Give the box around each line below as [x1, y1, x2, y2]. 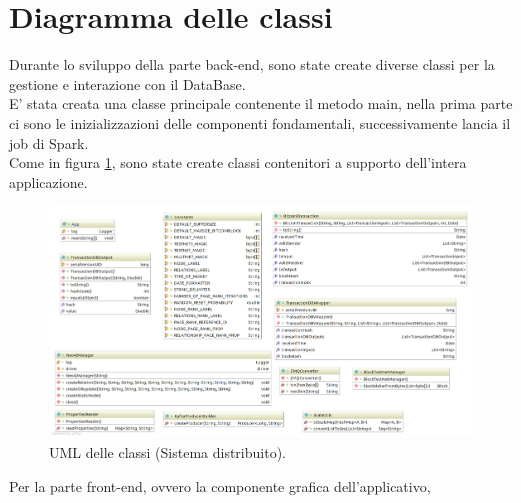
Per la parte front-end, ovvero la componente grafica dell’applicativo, [9, 475, 431, 496]
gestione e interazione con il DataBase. [9, 73, 246, 94]
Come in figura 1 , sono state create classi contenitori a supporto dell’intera [9, 152, 467, 173]
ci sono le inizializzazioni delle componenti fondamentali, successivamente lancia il [9, 112, 511, 133]
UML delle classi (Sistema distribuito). [49, 441, 286, 462]
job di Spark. [9, 132, 89, 153]
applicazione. [9, 171, 88, 192]
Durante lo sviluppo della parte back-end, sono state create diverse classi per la [9, 54, 495, 75]
